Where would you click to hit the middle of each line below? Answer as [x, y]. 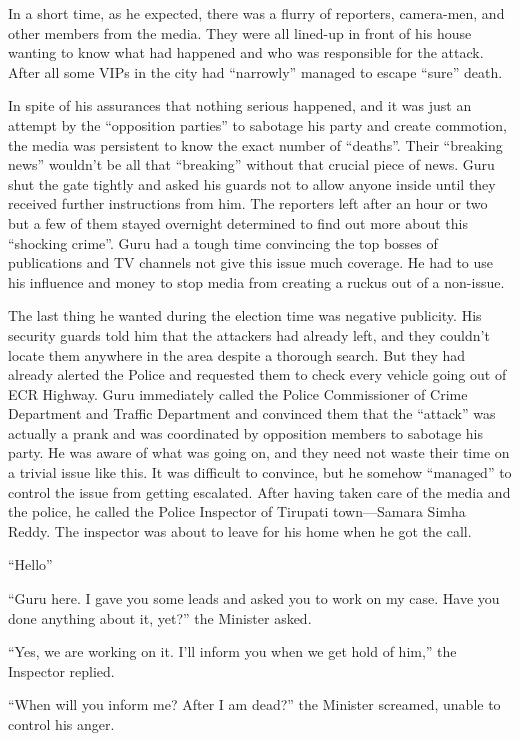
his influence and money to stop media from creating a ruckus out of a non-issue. [256, 281]
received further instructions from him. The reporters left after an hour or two [248, 203]
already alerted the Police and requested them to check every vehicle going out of [257, 374]
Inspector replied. [61, 670]
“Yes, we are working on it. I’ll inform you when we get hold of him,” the [232, 651]
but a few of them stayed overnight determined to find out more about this [238, 222]
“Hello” [30, 564]
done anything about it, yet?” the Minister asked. [160, 617]
